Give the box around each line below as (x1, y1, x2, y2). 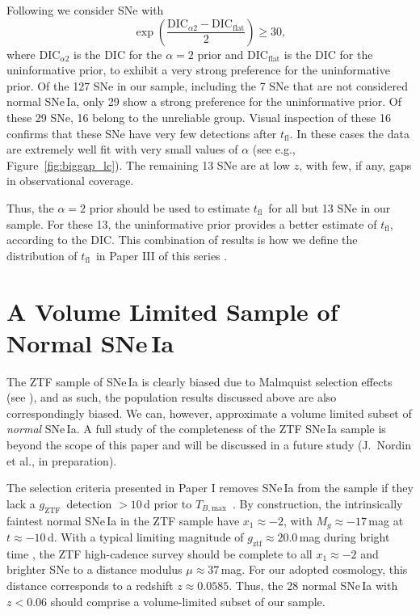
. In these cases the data (289, 124, 409, 141)
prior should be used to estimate (89, 199, 250, 216)
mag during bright (299, 529, 390, 545)
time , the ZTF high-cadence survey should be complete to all (6, 545, 313, 562)
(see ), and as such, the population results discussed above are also (6, 389, 337, 406)
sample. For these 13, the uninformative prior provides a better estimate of (6, 215, 377, 232)
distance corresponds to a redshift (6, 577, 174, 594)
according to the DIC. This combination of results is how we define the (6, 231, 358, 248)
